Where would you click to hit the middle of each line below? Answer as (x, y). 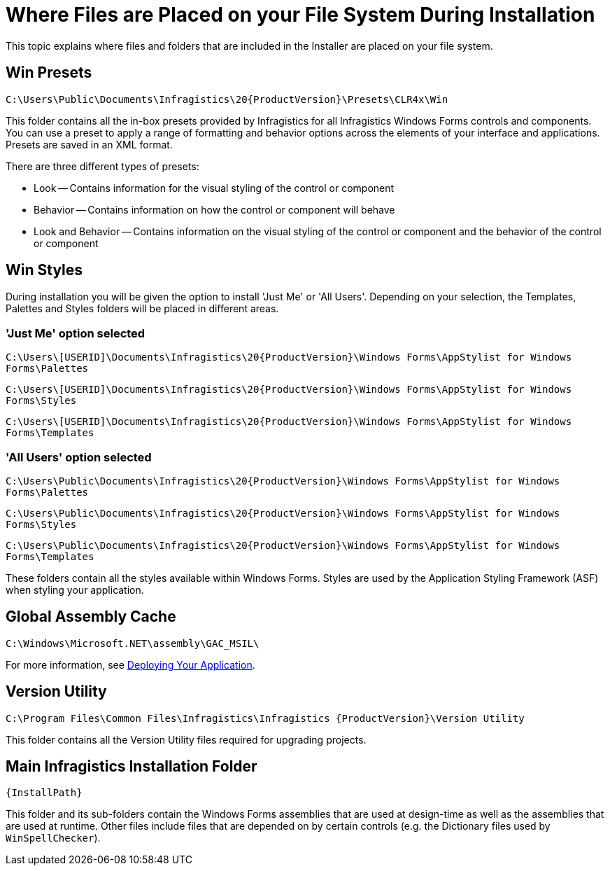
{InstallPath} (44, 793)
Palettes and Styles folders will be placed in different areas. (142, 309)
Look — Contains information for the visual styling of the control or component (214, 188)
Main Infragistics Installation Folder (132, 767)
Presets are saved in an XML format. (89, 144)
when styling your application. (75, 590)
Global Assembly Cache (91, 617)
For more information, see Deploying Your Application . (130, 664)
